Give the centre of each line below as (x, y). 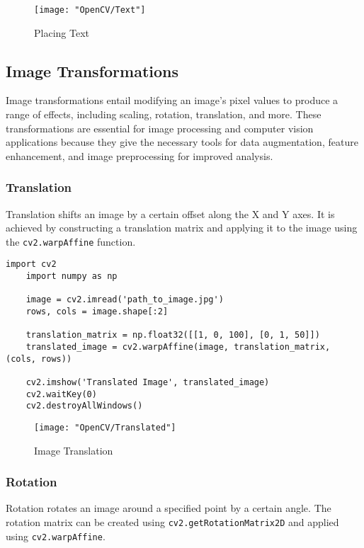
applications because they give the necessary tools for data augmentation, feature (182, 142)
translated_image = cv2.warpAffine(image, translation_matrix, (178, 347)
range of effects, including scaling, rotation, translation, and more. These (164, 114)
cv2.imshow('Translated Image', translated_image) (148, 383)
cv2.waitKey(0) (61, 394)
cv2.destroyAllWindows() (84, 406)
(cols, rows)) (39, 359)
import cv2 (31, 264)
